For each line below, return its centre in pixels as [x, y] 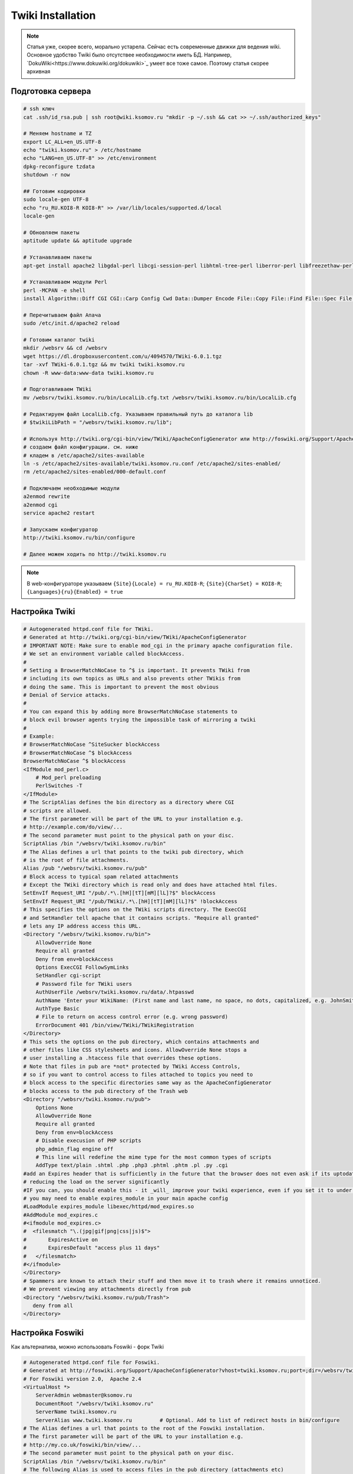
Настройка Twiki [43, 611]
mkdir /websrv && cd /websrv [65, 348]
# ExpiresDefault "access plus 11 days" [91, 1248]
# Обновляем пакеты [51, 232]
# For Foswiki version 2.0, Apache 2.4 [82, 1379]
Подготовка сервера [51, 91]
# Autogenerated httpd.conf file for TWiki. [89, 629]
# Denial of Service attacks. [67, 695]
